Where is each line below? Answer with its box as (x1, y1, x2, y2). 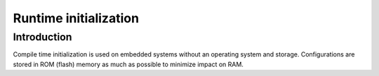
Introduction (13, 31, 72, 43)
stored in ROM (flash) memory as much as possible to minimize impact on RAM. (13, 60, 244, 68)
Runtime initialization (13, 10, 140, 26)
